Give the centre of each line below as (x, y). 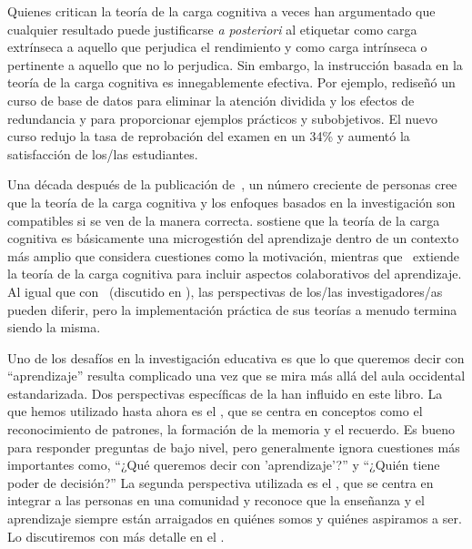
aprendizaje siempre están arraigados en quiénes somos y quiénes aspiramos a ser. (235, 518)
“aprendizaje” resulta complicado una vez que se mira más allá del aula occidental (236, 376)
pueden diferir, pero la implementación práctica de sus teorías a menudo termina (232, 309)
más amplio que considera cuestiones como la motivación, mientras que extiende (234, 255)
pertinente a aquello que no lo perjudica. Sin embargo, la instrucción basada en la (235, 64)
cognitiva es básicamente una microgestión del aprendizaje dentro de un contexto (233, 238)
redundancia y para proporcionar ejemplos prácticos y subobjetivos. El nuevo (222, 118)
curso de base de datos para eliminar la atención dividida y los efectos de (211, 100)
